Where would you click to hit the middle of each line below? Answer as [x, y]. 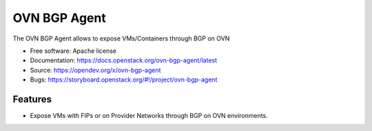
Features [32, 99]
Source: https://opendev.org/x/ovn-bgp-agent [95, 70]
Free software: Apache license [73, 51]
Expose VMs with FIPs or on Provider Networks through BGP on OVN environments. [149, 116]
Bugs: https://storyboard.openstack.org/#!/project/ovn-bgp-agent [124, 80]
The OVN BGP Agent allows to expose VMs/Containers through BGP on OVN [121, 38]
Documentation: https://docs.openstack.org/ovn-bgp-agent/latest [123, 60]
